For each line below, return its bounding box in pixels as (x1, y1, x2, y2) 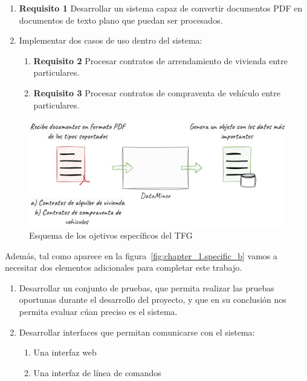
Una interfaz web (33, 346, 97, 359)
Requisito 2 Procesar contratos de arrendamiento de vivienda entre (33, 54, 288, 67)
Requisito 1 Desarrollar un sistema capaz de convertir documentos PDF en (19, 2, 303, 14)
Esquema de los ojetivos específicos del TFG (29, 228, 193, 241)
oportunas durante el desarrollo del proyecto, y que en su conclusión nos (19, 293, 286, 306)
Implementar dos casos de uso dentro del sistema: (19, 34, 202, 47)
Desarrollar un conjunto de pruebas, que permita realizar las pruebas (19, 281, 274, 294)
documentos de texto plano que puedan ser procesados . (19, 13, 223, 26)
